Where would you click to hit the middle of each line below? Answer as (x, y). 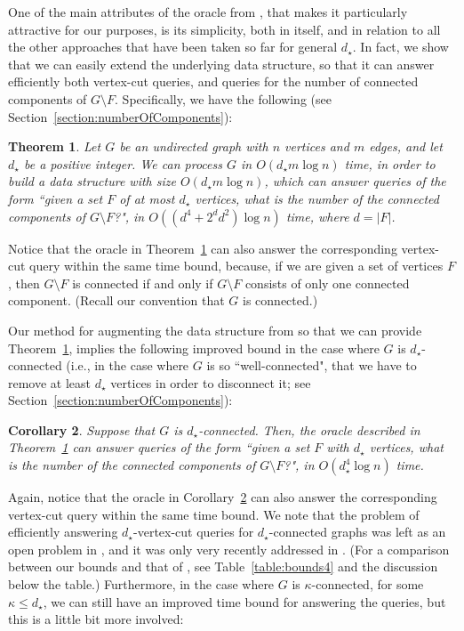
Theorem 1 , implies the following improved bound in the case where (194, 348)
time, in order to (390, 163)
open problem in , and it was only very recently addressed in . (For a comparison (229, 549)
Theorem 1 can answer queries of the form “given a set (159, 447)
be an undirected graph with (194, 146)
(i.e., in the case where (128, 365)
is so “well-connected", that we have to (312, 365)
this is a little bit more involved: (96, 619)
